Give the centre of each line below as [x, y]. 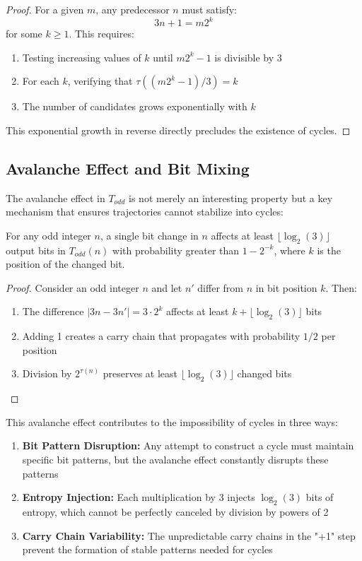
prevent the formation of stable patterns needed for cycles [147, 549]
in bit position [286, 287]
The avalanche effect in [56, 197]
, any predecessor [133, 9]
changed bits [264, 373]
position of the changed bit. [65, 264]
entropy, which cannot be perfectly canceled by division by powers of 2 [175, 511]
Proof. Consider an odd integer [72, 287]
